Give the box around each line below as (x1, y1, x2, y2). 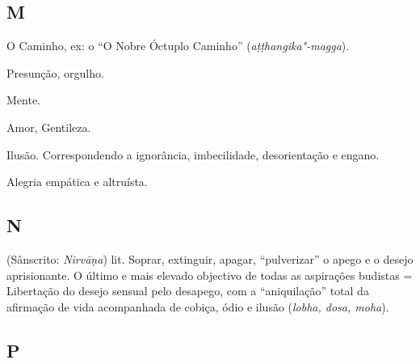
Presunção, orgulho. (6, 64, 104, 81)
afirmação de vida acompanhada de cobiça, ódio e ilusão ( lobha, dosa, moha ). (6, 298, 389, 315)
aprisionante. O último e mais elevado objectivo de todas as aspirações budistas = (6, 266, 413, 283)
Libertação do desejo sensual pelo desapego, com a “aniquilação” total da (6, 282, 369, 299)
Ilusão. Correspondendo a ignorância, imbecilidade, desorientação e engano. (6, 146, 380, 163)
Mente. (6, 91, 40, 108)
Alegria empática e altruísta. (6, 173, 148, 190)
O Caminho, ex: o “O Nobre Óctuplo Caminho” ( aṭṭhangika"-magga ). (6, 37, 350, 54)
